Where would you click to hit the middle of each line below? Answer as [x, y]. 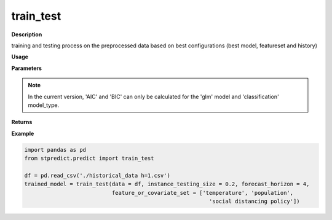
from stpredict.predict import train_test [89, 159]
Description [27, 34]
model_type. [44, 105]
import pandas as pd [55, 150]
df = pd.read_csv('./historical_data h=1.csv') [97, 175]
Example [23, 133]
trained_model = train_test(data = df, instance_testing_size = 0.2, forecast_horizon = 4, [167, 184]
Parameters [27, 68]
